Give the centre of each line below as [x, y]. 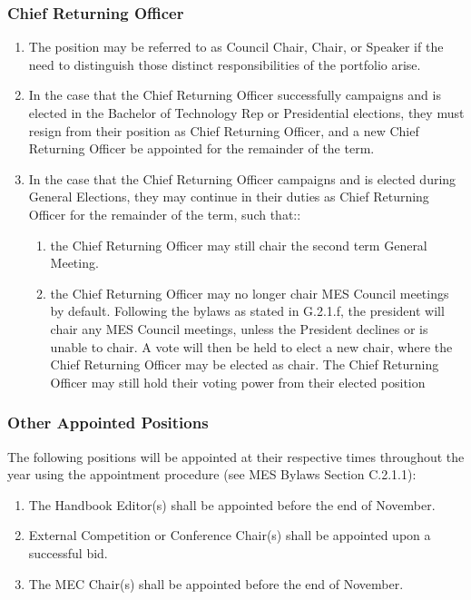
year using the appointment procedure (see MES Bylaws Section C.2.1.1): [212, 474]
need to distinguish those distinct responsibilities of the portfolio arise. [225, 64]
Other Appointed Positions [108, 423]
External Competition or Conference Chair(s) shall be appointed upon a [230, 535]
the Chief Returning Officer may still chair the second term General [239, 245]
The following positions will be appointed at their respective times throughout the [236, 456]
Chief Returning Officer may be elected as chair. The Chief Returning [245, 364]
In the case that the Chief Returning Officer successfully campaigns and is [235, 95]
